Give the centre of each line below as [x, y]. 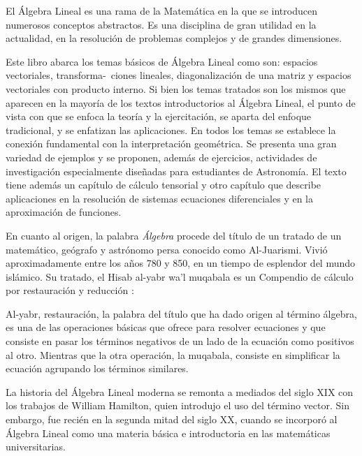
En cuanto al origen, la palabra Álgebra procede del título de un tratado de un [174, 235]
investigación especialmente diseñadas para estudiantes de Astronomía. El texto [176, 171]
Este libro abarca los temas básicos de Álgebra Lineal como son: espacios [162, 61]
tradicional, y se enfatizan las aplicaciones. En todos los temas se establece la [171, 130]
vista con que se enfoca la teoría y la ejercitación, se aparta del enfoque [159, 116]
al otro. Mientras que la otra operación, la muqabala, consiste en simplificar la [173, 354]
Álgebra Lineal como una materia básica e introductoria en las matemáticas [168, 433]
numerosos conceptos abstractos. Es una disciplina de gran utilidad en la [161, 24]
